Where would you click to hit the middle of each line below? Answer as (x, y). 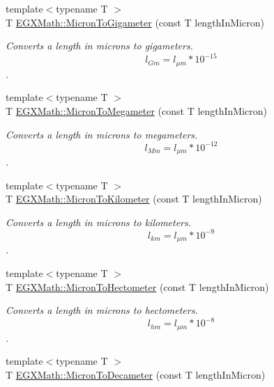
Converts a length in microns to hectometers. (102, 310)
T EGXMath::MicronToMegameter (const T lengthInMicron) (137, 110)
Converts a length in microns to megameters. (102, 134)
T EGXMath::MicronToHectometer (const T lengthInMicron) (137, 286)
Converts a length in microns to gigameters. (99, 46)
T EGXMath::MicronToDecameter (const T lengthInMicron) (136, 374)
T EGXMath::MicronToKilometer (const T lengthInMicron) (134, 199)
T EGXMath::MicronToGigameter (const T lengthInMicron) (135, 22)
